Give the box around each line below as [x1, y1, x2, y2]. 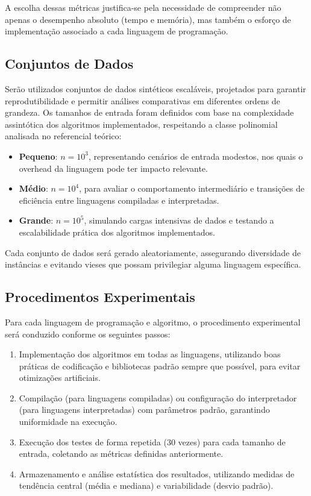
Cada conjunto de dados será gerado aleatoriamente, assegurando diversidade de [5, 246, 301, 259]
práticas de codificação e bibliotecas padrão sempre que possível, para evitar [19, 359, 301, 372]
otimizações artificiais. [19, 371, 101, 384]
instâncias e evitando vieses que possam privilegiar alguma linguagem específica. [5, 258, 301, 271]
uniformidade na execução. [19, 415, 118, 428]
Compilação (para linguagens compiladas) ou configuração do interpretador [19, 391, 297, 404]
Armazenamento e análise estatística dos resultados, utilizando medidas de [19, 467, 295, 480]
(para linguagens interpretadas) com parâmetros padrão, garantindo [19, 403, 270, 416]
